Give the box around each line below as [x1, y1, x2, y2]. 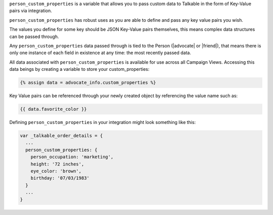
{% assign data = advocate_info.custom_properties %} [20, 80, 156, 85]
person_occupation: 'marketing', [30, 154, 114, 160]
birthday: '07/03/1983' [30, 175, 89, 181]
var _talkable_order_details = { [20, 133, 103, 139]
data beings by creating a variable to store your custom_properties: [9, 66, 150, 72]
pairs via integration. [9, 8, 53, 14]
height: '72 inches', [30, 161, 84, 167]
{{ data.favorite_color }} [20, 106, 87, 112]
